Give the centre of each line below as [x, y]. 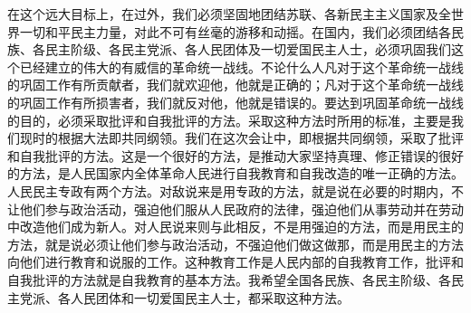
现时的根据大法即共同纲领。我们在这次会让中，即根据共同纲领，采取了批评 [241, 138]
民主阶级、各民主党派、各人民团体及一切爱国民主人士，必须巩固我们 [248, 49]
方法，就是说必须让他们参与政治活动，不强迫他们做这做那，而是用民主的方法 [235, 244]
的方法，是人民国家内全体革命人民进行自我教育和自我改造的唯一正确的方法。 [235, 173]
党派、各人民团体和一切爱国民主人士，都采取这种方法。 [184, 297]
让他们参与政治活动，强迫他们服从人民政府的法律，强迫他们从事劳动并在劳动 [235, 209]
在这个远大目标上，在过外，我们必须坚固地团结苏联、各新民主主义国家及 [223, 14]
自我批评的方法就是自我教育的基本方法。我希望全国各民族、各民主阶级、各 [229, 279]
